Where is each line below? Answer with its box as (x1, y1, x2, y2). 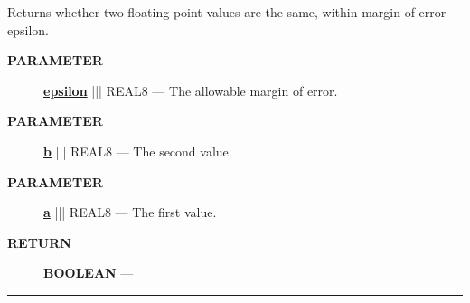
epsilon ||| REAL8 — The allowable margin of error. (43, 80, 338, 99)
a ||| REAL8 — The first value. (43, 203, 217, 222)
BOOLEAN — (43, 263, 134, 282)
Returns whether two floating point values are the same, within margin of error (7, 3, 446, 21)
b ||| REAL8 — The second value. (43, 141, 232, 160)
